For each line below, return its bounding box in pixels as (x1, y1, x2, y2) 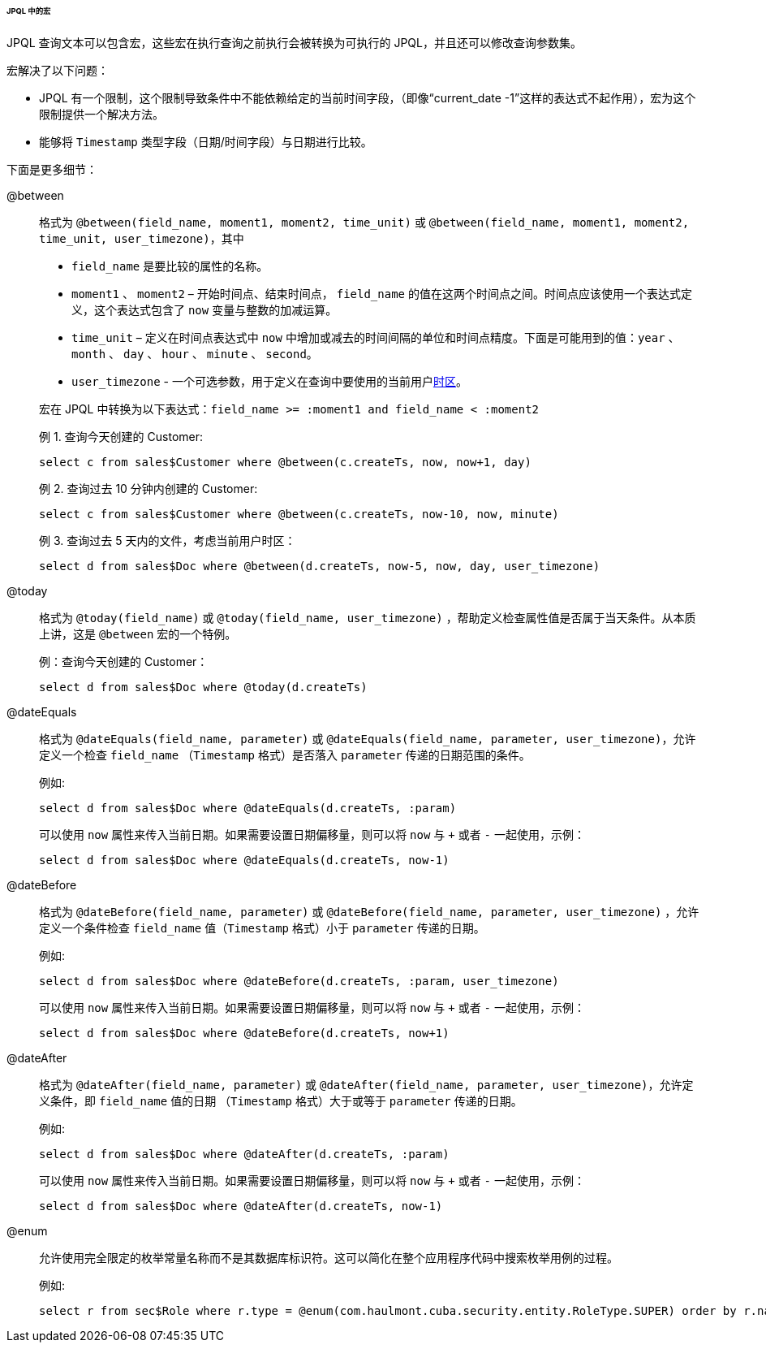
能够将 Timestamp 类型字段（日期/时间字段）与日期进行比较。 (39, 134, 372, 149)
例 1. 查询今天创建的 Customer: (39, 429, 204, 443)
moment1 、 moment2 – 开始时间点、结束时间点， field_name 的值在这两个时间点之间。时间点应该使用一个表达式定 (71, 286, 692, 300)
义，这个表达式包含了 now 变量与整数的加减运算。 (71, 302, 338, 317)
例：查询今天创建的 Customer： (39, 654, 209, 668)
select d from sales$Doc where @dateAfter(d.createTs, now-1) (39, 1199, 443, 1213)
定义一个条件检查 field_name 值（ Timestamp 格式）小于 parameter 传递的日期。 (39, 920, 485, 935)
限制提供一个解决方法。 (39, 106, 164, 121)
